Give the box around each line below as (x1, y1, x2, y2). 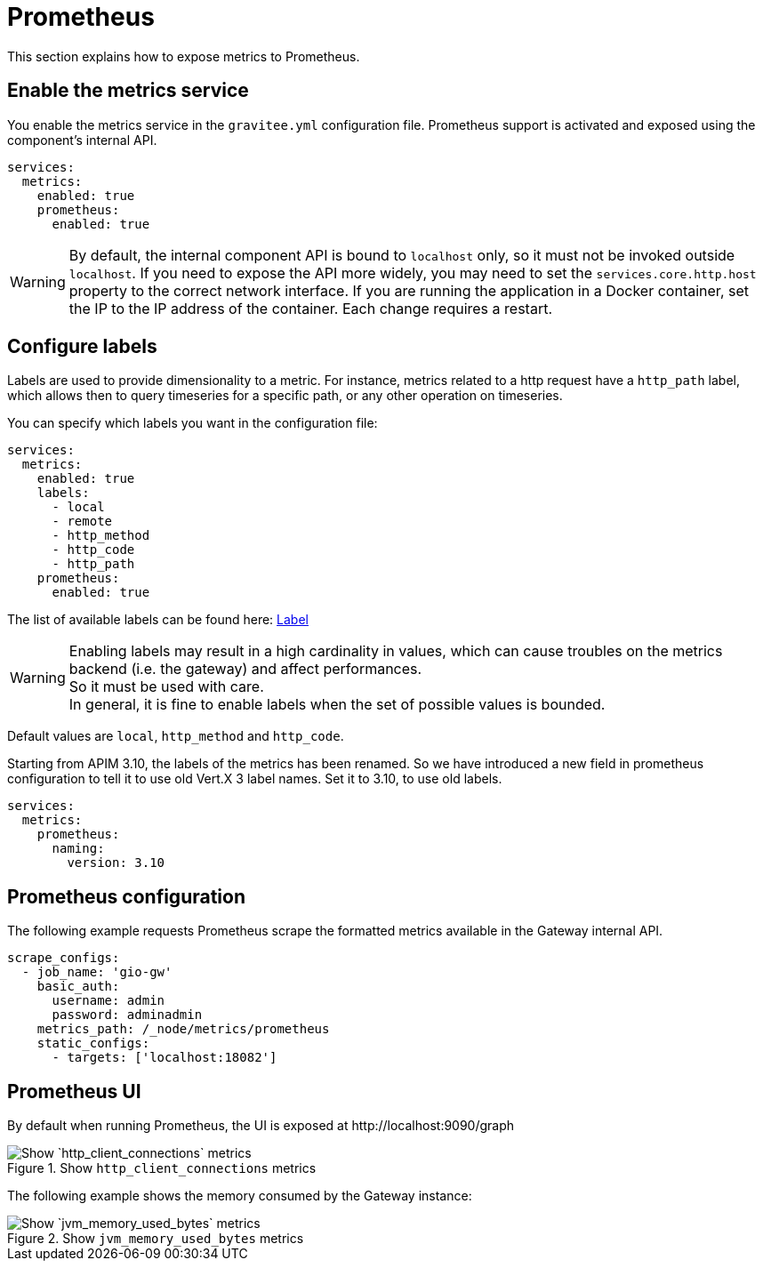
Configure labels (7, 335, 157, 358)
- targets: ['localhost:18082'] (52, 1050, 277, 1065)
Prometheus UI (7, 1079, 141, 1103)
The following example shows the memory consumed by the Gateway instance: (7, 1188, 472, 1204)
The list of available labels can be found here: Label (7, 612, 309, 628)
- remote (52, 514, 113, 529)
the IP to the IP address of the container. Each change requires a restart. (68, 299, 552, 317)
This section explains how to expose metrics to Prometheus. (7, 48, 360, 64)
